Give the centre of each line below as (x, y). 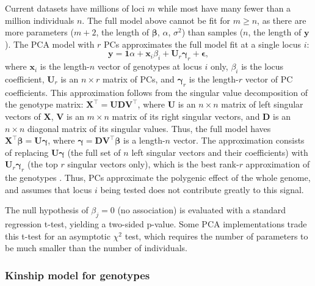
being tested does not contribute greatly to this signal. (202, 189)
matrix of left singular (262, 104)
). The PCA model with (50, 44)
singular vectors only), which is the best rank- (153, 164)
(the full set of (94, 152)
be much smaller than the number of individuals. (96, 248)
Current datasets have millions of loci (75, 8)
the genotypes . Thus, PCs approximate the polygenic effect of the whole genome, (158, 178)
